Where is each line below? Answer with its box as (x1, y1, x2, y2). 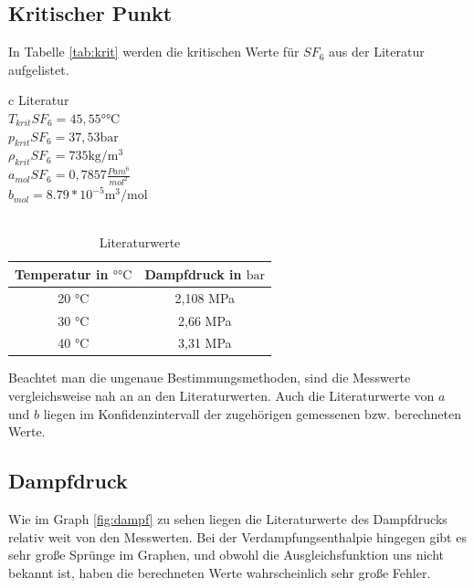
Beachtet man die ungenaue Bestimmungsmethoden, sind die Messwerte (8, 368, 411, 387)
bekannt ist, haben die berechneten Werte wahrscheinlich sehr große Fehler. (8, 562, 431, 582)
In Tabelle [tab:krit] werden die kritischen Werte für (8, 42, 300, 61)
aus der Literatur (329, 42, 425, 61)
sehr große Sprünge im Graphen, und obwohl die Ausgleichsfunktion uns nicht (8, 545, 445, 564)
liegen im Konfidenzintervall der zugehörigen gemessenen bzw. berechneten (43, 404, 461, 423)
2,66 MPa (178, 310, 232, 330)
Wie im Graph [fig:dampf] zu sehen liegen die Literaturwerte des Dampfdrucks (8, 509, 448, 529)
